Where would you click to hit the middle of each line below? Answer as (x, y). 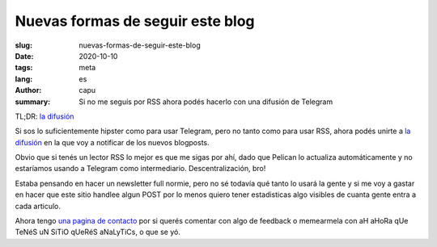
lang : (24, 79)
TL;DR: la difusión (45, 116)
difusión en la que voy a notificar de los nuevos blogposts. (112, 142)
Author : (28, 90)
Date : (24, 56)
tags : (24, 68)
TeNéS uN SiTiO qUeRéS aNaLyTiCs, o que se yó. (98, 232)
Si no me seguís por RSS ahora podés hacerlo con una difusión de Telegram (206, 102)
